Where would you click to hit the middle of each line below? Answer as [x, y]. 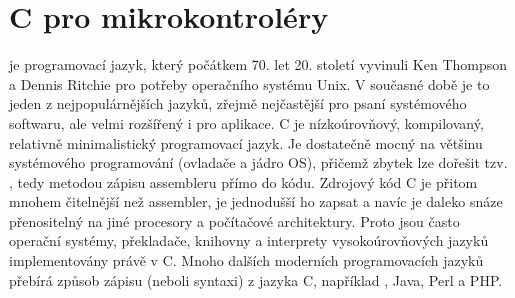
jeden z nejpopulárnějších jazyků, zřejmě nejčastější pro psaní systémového [238, 103]
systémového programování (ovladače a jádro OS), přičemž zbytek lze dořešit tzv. [258, 162]
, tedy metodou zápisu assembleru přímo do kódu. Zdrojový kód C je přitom [243, 181]
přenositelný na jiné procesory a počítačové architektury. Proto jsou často [234, 220]
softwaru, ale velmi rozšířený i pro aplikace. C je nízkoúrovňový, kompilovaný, [246, 122]
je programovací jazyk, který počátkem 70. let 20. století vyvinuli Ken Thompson [258, 64]
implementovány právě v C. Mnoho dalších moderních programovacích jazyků [246, 260]
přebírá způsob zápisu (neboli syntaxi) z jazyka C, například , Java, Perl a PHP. [256, 279]
